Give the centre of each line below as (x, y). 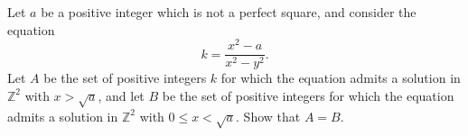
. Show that (268, 116)
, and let (121, 95)
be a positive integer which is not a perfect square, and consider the (229, 12)
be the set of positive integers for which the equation (308, 95)
